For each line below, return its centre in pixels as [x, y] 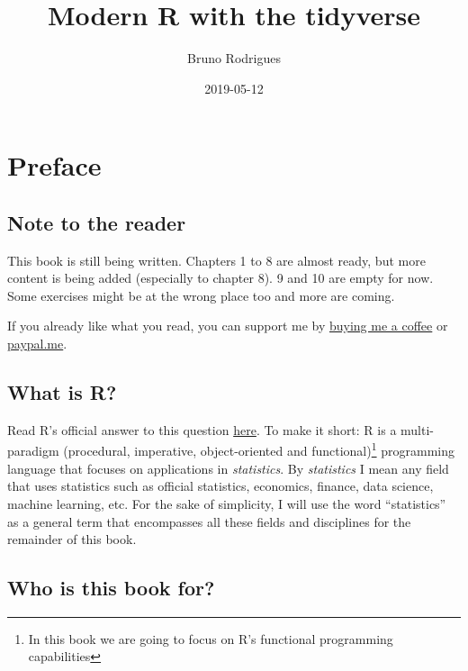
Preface [54, 165]
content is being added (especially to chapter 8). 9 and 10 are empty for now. [220, 278]
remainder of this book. [72, 539]
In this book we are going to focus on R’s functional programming [211, 638]
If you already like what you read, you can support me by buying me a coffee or [228, 326]
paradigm [33, 451]
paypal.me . [37, 344]
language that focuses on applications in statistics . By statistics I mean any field [228, 468]
